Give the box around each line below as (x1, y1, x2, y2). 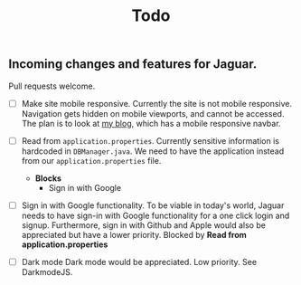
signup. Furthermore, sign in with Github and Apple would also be (21, 219, 266, 231)
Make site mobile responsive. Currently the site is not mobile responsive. (21, 98, 293, 109)
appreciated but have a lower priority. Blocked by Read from (21, 229, 248, 240)
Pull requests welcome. (8, 81, 96, 91)
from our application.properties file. (21, 155, 162, 166)
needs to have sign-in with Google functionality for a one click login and (21, 210, 290, 221)
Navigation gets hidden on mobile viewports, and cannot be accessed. (21, 108, 285, 119)
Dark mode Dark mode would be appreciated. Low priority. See (21, 256, 258, 267)
